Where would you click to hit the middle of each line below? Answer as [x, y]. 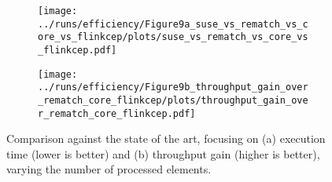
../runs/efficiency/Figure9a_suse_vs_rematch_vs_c [173, 24]
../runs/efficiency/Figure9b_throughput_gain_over [173, 87]
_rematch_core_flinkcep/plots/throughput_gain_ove [173, 100]
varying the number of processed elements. [109, 169]
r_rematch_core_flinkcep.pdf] [117, 113]
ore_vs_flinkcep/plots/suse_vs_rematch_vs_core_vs [173, 37]
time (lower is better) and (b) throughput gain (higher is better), [163, 153]
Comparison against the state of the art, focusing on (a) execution [166, 138]
